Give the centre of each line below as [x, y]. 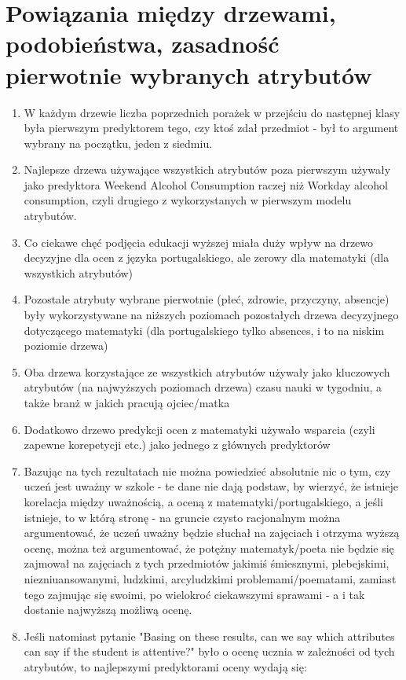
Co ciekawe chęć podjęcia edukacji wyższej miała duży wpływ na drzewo [199, 242]
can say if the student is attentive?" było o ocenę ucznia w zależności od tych [209, 651]
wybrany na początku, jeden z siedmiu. [118, 143]
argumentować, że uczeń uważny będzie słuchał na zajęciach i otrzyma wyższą [212, 533]
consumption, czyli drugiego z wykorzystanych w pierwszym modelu [188, 200]
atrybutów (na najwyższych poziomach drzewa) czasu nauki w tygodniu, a [203, 387]
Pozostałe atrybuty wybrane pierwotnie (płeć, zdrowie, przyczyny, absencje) [207, 299]
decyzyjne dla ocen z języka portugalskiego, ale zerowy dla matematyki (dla [207, 257]
